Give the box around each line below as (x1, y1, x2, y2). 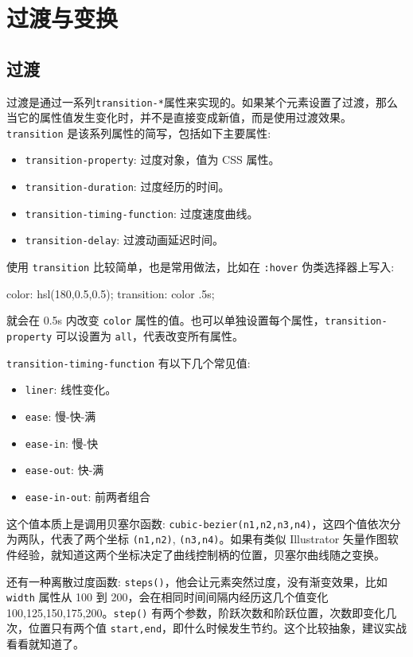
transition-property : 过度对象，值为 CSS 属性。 (25, 151, 280, 168)
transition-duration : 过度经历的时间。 (25, 178, 230, 195)
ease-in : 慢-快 (25, 434, 99, 451)
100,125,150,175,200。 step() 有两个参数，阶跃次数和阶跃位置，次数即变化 (6, 604, 386, 620)
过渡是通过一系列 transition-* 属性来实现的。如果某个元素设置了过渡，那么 (6, 93, 398, 110)
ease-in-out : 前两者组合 (25, 488, 151, 504)
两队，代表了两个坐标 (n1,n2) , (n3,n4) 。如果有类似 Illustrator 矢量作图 (17, 531, 388, 547)
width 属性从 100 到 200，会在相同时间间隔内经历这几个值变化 (6, 589, 329, 605)
